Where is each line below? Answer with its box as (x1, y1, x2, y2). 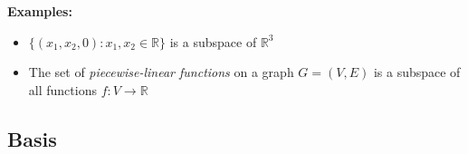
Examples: (7, 2, 72, 20)
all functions (28, 80, 97, 99)
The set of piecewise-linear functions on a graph (28, 63, 294, 82)
